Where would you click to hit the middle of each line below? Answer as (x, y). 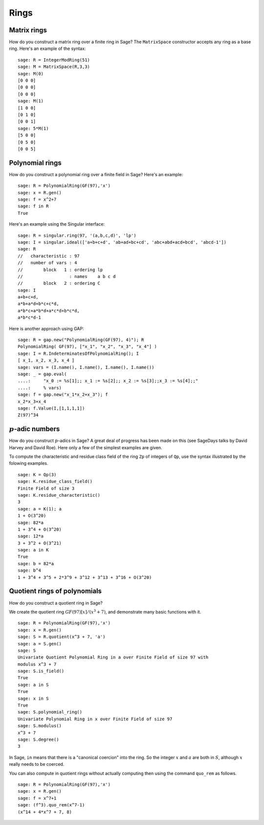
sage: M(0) (31, 74)
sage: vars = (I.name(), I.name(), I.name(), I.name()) (86, 367)
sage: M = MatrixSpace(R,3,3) (54, 67)
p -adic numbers (34, 429)
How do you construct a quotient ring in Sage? (56, 603)
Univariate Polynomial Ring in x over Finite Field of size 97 (95, 719)
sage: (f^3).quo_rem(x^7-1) (51, 805)
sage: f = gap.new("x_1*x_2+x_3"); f (63, 395)
